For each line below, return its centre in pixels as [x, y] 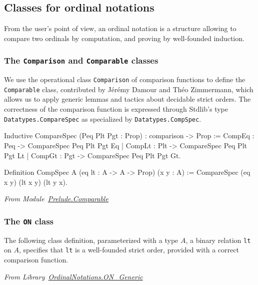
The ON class [29, 221]
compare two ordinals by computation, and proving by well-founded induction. [124, 38]
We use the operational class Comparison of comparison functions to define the [125, 79]
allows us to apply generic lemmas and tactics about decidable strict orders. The [127, 99]
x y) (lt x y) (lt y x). [36, 182]
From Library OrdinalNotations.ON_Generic [73, 276]
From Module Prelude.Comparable [56, 199]
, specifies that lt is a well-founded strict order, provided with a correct [129, 250]
